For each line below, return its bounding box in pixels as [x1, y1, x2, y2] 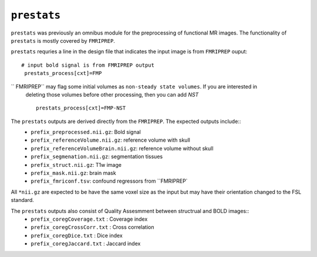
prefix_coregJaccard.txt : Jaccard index [31, 240, 141, 247]
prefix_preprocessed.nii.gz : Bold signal [31, 129, 141, 136]
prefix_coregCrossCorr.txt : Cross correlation [31, 224, 154, 231]
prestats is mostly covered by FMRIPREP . [11, 37, 116, 44]
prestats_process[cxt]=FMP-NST [36, 105, 126, 111]
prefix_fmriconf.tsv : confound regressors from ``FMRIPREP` [31, 177, 188, 184]
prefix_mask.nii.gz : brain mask [31, 170, 117, 177]
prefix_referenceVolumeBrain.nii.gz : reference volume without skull [31, 145, 214, 152]
